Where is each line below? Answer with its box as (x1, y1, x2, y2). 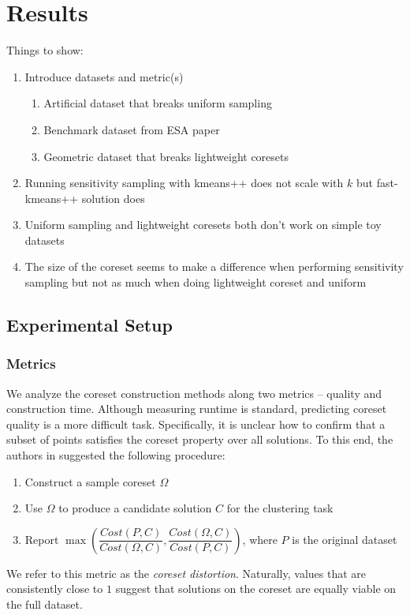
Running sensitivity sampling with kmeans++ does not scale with (24, 174, 344, 191)
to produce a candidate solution (58, 500, 212, 516)
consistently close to (6, 580, 103, 597)
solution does (81, 189, 145, 206)
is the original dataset (292, 531, 397, 547)
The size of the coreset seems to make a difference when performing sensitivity (24, 258, 404, 275)
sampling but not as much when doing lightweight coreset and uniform (24, 274, 367, 291)
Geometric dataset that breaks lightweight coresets (43, 148, 289, 164)
